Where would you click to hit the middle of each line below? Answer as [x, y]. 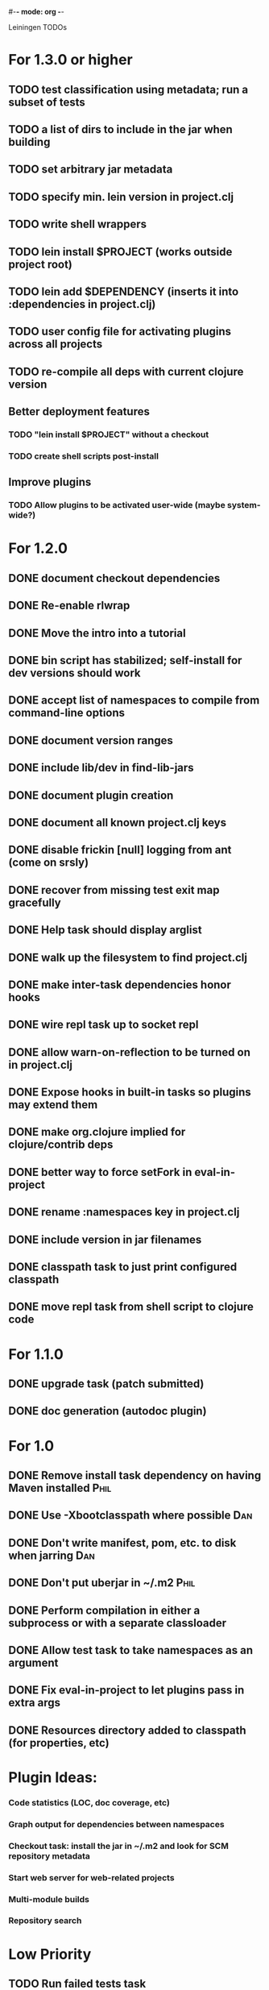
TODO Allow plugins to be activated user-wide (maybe [117, 505]
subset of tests [47, 102]
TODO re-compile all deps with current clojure [126, 371]
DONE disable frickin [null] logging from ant [120, 850]
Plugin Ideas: [53, 1777]
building [29, 141]
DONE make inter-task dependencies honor [120, 985]
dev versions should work [74, 673]
